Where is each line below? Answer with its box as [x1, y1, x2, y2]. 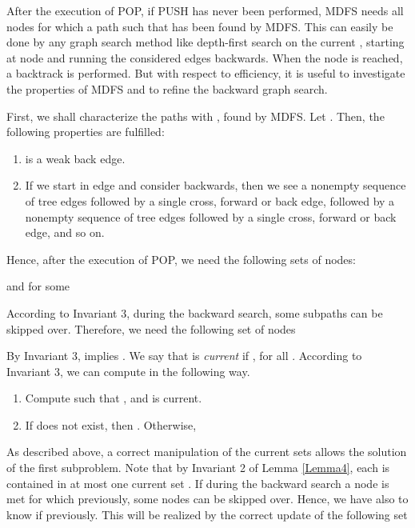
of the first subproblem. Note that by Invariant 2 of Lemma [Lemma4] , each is [6, 459, 390, 476]
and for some [6, 278, 70, 294]
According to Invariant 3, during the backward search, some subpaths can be [6, 304, 383, 321]
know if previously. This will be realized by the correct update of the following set [6, 506, 408, 522]
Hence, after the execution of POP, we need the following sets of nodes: [6, 250, 356, 267]
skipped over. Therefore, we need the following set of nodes [6, 320, 296, 337]
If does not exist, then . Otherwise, [25, 416, 197, 433]
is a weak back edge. [25, 150, 126, 166]
